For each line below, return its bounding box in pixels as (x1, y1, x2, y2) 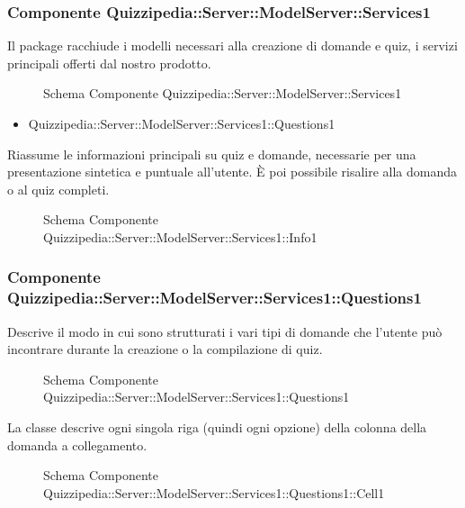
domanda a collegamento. (7, 435, 148, 454)
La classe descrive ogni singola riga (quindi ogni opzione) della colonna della (7, 418, 427, 437)
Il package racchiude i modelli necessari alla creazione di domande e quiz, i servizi (7, 36, 458, 55)
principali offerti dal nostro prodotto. (7, 53, 211, 72)
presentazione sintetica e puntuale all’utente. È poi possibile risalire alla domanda (7, 162, 458, 181)
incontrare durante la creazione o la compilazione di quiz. (7, 340, 323, 358)
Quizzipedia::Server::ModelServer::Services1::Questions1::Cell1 (43, 483, 385, 502)
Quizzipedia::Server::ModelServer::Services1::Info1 (43, 227, 317, 246)
